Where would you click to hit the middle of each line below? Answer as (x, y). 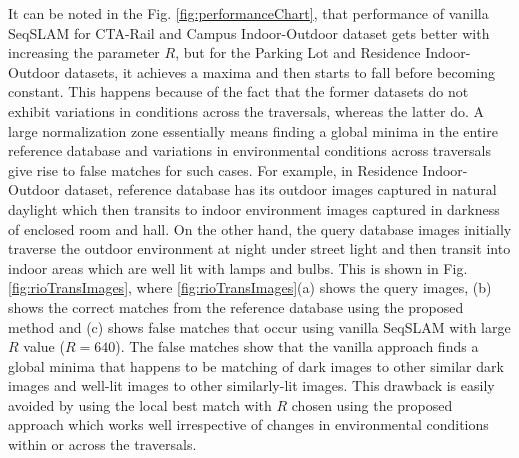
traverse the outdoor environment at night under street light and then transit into (259, 248)
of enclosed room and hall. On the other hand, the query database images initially (260, 228)
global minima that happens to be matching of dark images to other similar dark (256, 365)
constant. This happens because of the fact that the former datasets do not (238, 91)
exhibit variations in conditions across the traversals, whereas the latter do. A (246, 110)
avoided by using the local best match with (140, 404)
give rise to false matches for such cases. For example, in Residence (213, 169)
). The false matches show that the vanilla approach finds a (297, 346)
